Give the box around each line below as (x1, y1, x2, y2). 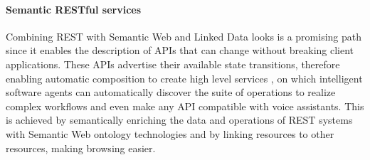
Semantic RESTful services (6, 1, 142, 16)
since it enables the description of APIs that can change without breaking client (6, 43, 354, 58)
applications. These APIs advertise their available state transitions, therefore (6, 56, 340, 71)
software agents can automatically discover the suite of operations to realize (6, 85, 336, 100)
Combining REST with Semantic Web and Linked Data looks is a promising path (6, 28, 362, 43)
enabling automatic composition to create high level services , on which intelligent (6, 70, 363, 85)
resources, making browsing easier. (6, 140, 156, 155)
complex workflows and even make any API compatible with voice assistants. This (6, 98, 364, 113)
